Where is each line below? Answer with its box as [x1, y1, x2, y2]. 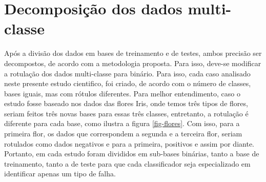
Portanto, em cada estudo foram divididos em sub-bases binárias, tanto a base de [4, 148, 259, 159]
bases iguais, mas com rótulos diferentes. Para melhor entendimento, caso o [4, 88, 240, 98]
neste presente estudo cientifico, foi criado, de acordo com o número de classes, [4, 78, 251, 89]
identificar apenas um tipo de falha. [4, 168, 116, 179]
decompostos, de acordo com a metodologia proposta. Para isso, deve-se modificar [4, 57, 261, 68]
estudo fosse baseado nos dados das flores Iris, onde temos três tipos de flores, [4, 98, 248, 109]
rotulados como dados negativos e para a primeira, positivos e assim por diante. [4, 138, 254, 149]
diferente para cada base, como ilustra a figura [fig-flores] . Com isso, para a [4, 118, 240, 129]
